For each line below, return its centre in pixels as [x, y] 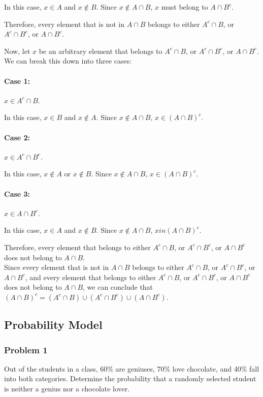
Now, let [17, 51]
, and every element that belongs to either [90, 277]
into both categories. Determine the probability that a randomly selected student [130, 378]
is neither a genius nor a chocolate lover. [67, 389]
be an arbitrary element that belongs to [101, 51]
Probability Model [53, 325]
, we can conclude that [118, 287]
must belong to [185, 7]
